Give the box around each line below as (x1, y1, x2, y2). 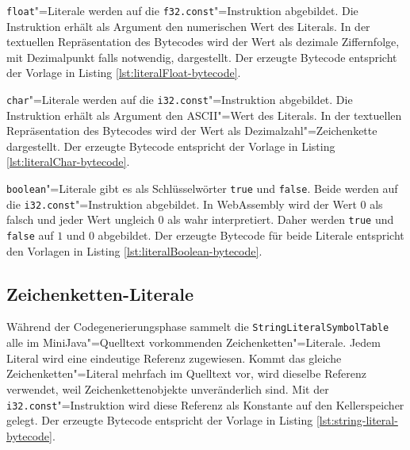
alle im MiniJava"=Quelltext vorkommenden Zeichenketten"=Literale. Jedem (6, 334, 381, 351)
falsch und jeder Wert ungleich (6, 211, 155, 228)
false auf (6, 227, 54, 244)
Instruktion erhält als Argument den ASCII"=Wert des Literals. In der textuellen (6, 106, 402, 123)
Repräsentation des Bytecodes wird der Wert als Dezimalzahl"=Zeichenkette (6, 122, 377, 139)
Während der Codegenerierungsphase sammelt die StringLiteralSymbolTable (6, 318, 389, 335)
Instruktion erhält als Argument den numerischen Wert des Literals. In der (6, 17, 370, 34)
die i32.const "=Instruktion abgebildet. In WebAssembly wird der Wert (6, 195, 357, 212)
